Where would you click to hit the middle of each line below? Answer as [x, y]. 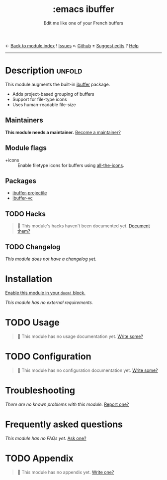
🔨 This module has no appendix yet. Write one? [66, 472]
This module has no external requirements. [49, 302]
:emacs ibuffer [83, 9]
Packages [21, 181]
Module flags [26, 148]
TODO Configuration [48, 356]
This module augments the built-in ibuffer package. [58, 84]
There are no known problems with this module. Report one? [67, 404]
